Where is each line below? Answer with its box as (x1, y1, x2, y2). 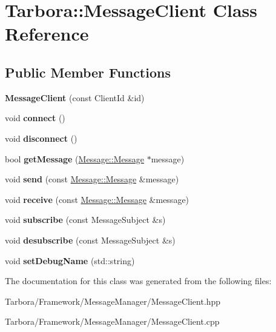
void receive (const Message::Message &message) (5, 193, 189, 205)
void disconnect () (5, 131, 77, 144)
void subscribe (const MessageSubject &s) (5, 213, 166, 226)
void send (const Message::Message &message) (5, 173, 179, 185)
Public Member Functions (5, 62, 171, 81)
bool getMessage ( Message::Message (5, 152, 144, 165)
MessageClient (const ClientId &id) (5, 91, 145, 104)
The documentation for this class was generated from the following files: (5, 274, 272, 287)
